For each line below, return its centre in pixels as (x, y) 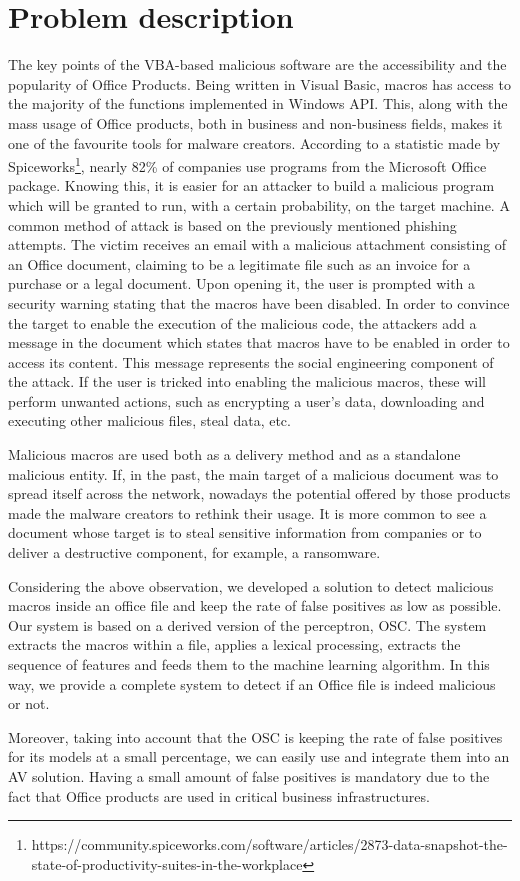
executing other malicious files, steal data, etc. (149, 420)
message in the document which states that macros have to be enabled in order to (259, 342)
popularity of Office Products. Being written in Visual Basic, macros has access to (259, 83)
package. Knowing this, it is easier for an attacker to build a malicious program (251, 185)
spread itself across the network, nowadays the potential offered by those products (259, 493)
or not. (29, 703)
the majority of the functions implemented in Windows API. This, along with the (258, 103)
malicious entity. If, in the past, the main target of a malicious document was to (253, 473)
